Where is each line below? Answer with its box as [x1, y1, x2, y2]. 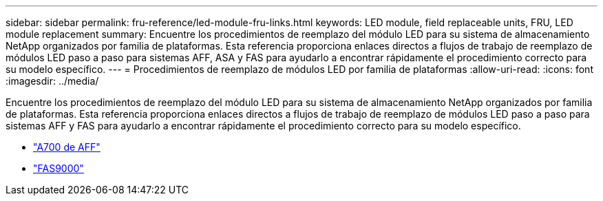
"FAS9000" [33, 162, 84, 174]
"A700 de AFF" [33, 141, 100, 153]
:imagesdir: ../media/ [6, 75, 99, 87]
